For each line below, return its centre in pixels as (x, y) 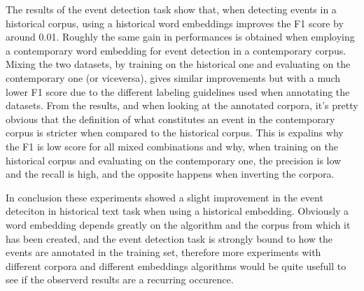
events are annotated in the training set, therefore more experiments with (163, 252)
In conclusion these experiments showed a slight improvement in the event (164, 197)
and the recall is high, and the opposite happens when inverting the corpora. (170, 174)
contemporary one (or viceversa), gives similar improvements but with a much (173, 77)
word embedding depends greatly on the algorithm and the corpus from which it (178, 224)
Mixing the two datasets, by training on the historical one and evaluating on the (178, 64)
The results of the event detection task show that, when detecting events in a (171, 9)
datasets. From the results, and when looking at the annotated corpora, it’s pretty (182, 105)
